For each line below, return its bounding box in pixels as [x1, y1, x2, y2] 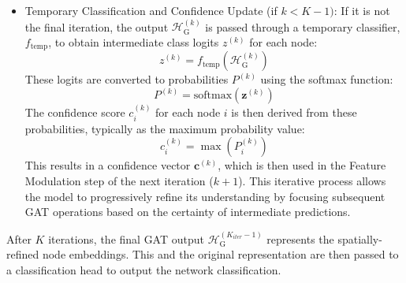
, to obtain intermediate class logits [48, 34, 219, 50]
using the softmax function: [260, 71, 393, 88]
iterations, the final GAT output [48, 230, 204, 247]
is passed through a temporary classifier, [205, 18, 400, 35]
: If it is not [333, 2, 390, 18]
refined [6, 246, 39, 263]
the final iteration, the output [24, 18, 169, 35]
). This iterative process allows [238, 172, 386, 188]
